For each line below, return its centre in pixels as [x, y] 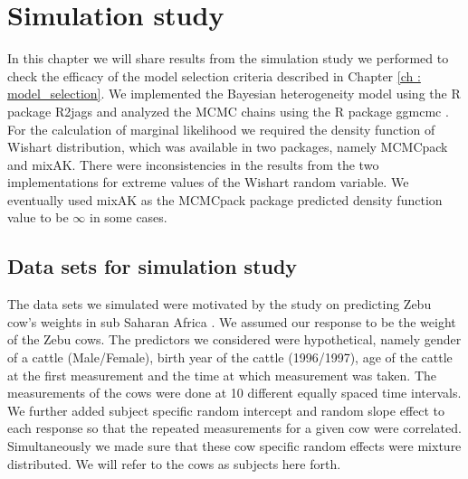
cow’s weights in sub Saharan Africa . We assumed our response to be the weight [232, 321]
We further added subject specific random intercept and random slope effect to [226, 410]
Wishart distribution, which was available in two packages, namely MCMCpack [228, 147]
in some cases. [128, 217]
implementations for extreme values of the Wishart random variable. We [208, 182]
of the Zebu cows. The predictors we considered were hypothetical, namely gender [234, 339]
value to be [38, 217]
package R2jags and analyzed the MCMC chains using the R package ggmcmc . [228, 111]
